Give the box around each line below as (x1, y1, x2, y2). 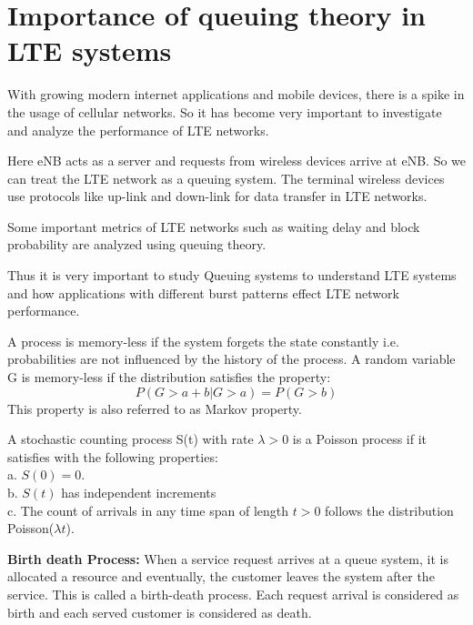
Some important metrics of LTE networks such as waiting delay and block (7, 217, 420, 236)
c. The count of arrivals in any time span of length (7, 500, 289, 519)
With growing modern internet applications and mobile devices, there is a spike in (7, 85, 465, 104)
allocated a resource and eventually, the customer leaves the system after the (7, 567, 435, 586)
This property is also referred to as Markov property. (7, 398, 302, 418)
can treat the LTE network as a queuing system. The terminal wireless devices (7, 168, 445, 187)
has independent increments (61, 483, 216, 501)
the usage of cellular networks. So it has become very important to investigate (7, 102, 442, 121)
